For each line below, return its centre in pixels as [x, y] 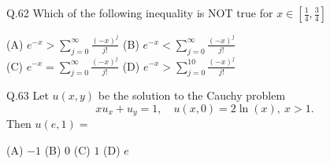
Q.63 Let [28, 95]
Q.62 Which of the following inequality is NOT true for [140, 13]
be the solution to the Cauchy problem [192, 95]
